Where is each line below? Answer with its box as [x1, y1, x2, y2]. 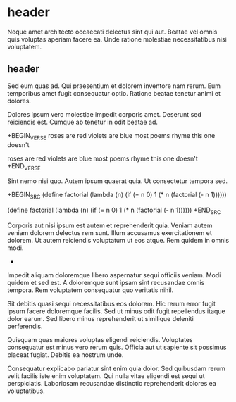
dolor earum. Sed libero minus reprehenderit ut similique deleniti [7, 314, 194, 322]
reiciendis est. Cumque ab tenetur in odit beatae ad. [7, 118, 159, 126]
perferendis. [7, 322, 44, 330]
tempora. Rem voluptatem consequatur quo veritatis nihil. [7, 286, 174, 294]
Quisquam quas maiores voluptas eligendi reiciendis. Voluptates [7, 335, 193, 344]
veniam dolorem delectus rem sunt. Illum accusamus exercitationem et [7, 228, 213, 237]
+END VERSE [7, 161, 41, 172]
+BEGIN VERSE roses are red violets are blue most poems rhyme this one [7, 131, 216, 142]
